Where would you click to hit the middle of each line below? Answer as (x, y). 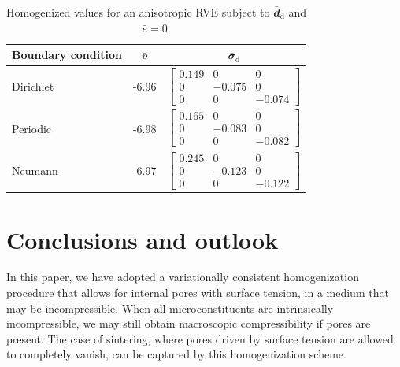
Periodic (32, 128)
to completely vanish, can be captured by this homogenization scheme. (176, 354)
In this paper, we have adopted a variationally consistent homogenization (183, 277)
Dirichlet (33, 86)
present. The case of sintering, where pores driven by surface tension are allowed (200, 338)
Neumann (35, 170)
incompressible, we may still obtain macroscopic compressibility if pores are (189, 323)
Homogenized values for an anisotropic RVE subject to (138, 12)
